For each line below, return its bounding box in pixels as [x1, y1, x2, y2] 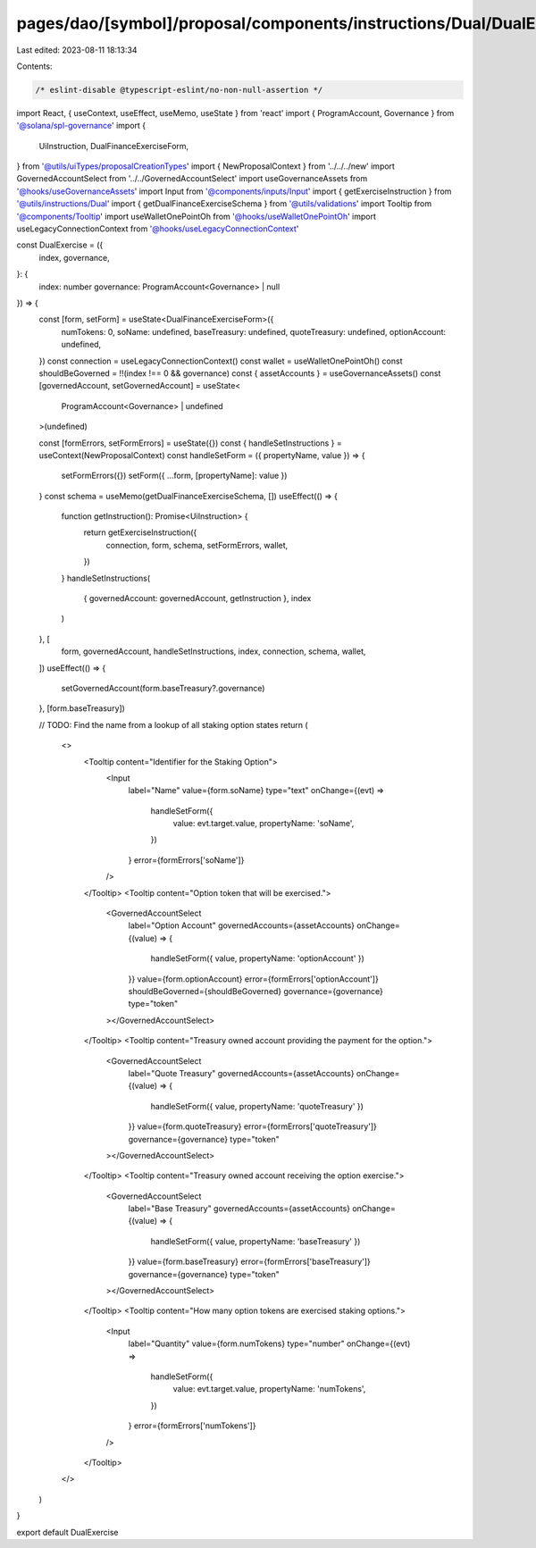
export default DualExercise [16, 1527, 119, 1537]
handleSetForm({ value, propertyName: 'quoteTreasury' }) [150, 1100, 364, 1111]
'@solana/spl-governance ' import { [16, 121, 147, 131]
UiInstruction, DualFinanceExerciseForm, [38, 140, 189, 151]
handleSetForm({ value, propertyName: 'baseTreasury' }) [150, 1235, 361, 1246]
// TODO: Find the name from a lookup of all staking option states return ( [38, 719, 308, 730]
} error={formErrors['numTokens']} [128, 1420, 256, 1431]
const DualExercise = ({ [16, 239, 104, 250]
